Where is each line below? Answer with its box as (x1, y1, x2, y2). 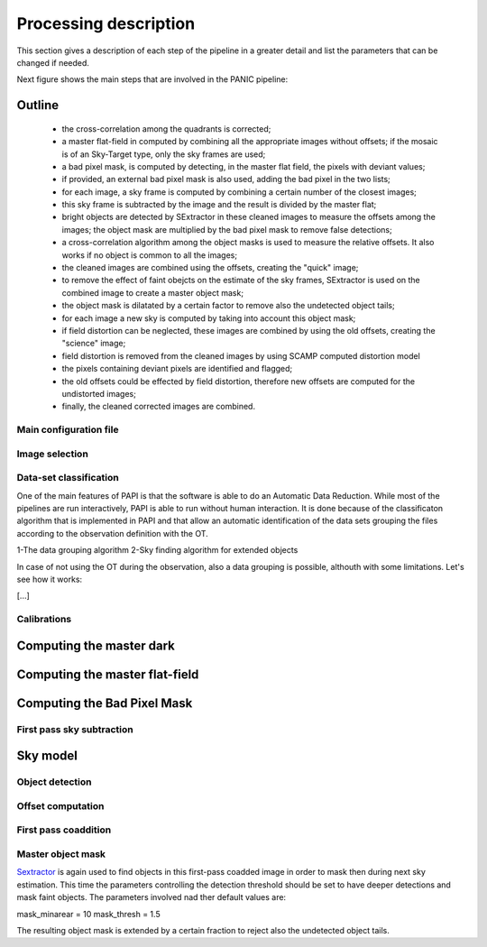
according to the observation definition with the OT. (16, 528, 209, 538)
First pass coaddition (16, 823, 112, 836)
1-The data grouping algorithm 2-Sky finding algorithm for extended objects (16, 545, 299, 556)
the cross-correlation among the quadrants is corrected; (61, 123, 271, 134)
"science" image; (61, 338, 126, 349)
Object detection (16, 776, 92, 788)
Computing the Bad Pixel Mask (16, 695, 193, 711)
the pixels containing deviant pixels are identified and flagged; (61, 363, 293, 374)
